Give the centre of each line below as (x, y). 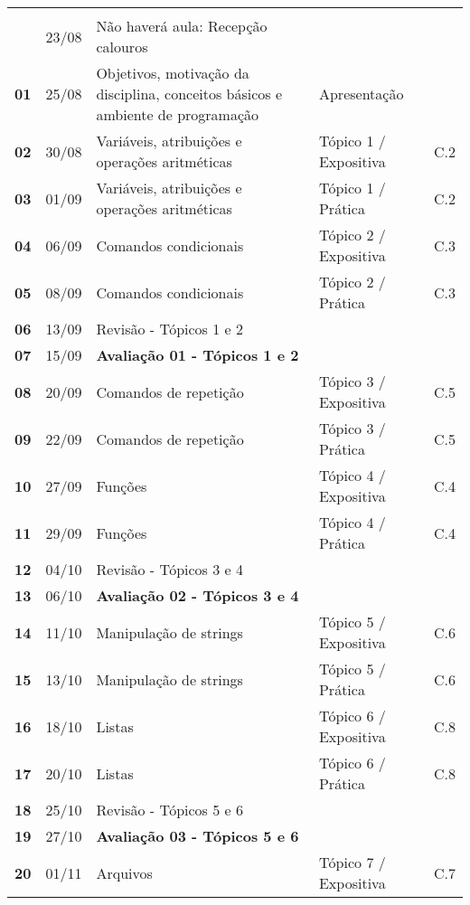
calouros (122, 47)
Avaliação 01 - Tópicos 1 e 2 (197, 355)
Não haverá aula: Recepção (182, 26)
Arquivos (124, 872)
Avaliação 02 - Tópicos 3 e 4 (197, 595)
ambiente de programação (178, 114)
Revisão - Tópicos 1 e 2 (169, 329)
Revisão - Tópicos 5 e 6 (169, 810)
